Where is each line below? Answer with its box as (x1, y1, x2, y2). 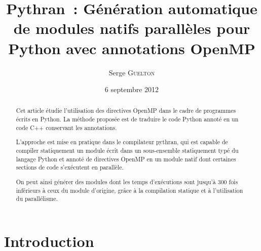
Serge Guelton (108, 67, 155, 77)
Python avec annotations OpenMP (8, 37, 255, 58)
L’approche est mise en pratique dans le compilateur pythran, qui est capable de (16, 138, 228, 146)
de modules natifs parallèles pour (13, 18, 250, 38)
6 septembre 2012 (104, 84, 159, 95)
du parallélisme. (16, 194, 58, 203)
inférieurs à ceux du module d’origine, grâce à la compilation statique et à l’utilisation (16, 186, 243, 194)
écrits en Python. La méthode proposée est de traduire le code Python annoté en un (16, 115, 239, 123)
